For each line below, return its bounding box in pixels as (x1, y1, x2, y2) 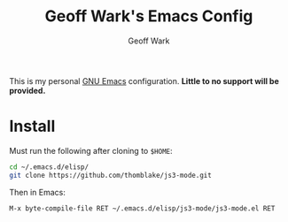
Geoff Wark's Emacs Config (44, 6, 253, 27)
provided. (9, 85, 46, 96)
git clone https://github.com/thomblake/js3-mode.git (9, 171, 213, 180)
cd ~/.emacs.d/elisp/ (9, 162, 90, 172)
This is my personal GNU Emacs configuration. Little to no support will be (9, 75, 279, 86)
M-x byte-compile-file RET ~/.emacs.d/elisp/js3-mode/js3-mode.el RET (9, 203, 276, 213)
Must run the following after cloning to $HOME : (9, 145, 173, 156)
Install (9, 117, 56, 136)
